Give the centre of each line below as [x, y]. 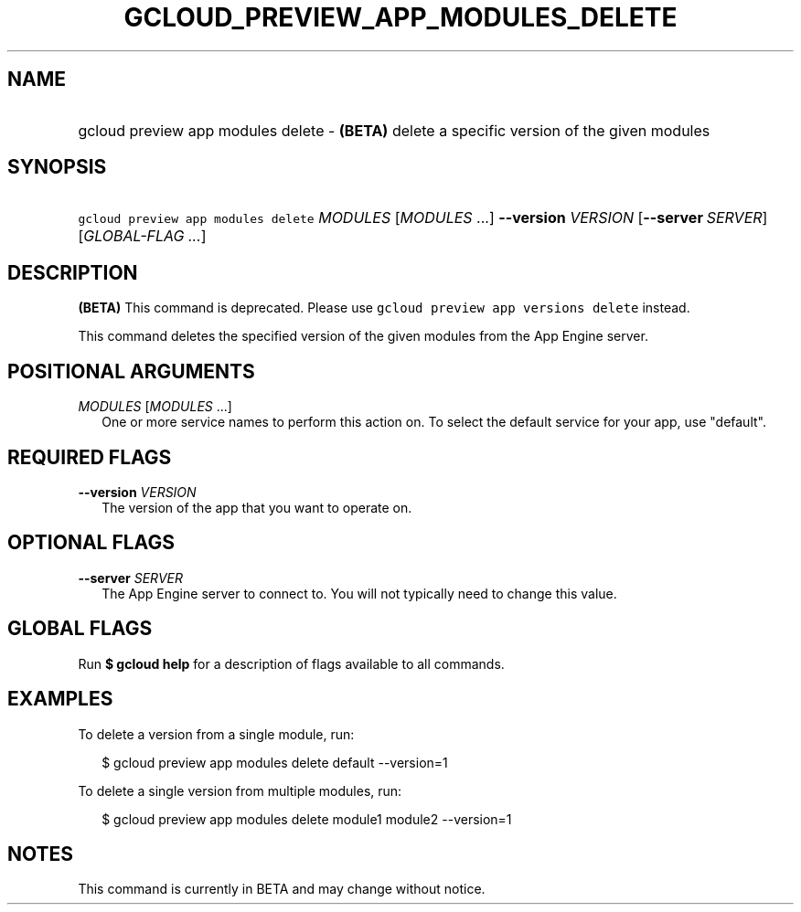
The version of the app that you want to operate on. [257, 507]
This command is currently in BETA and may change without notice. [282, 889]
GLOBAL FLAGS [80, 629]
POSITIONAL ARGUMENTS [131, 371]
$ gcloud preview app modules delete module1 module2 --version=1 [307, 819]
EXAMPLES [60, 699]
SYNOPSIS [57, 167]
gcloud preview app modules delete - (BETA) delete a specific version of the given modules [394, 130]
